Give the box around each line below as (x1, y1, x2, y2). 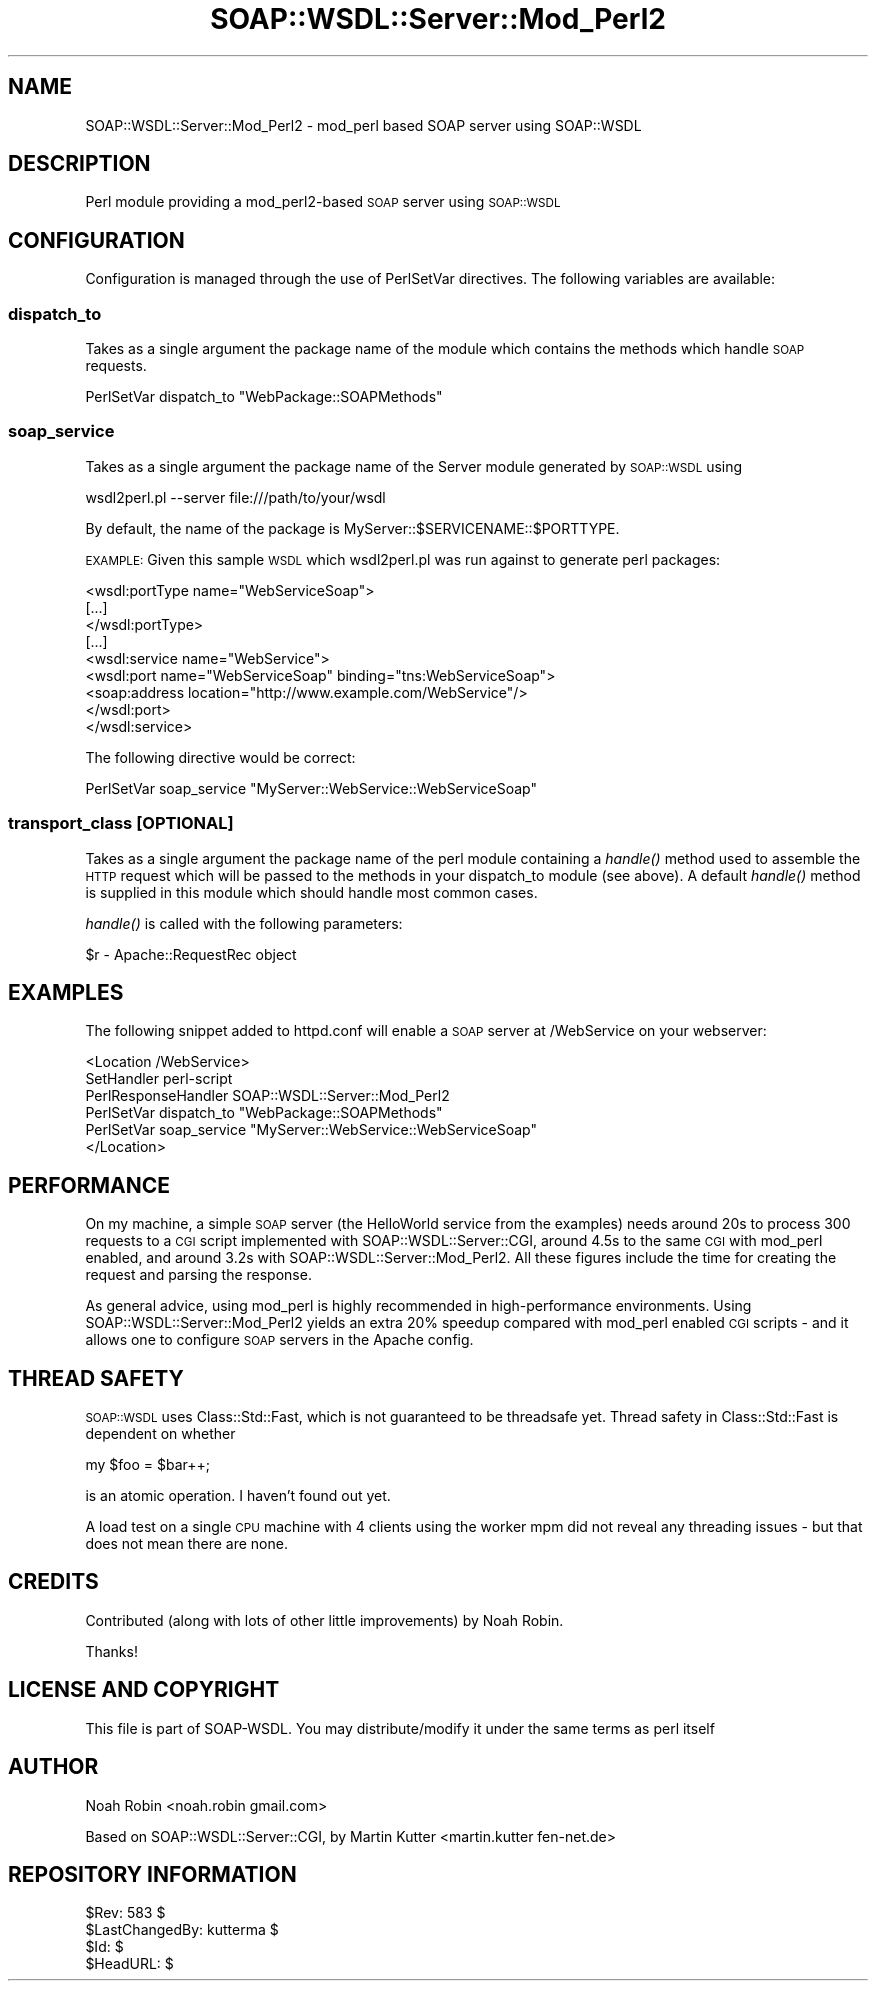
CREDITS (8, 1569, 99, 1595)
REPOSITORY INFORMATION (8, 1862, 297, 1888)
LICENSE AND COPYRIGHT (8, 1677, 280, 1703)
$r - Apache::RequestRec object (85, 945, 297, 963)
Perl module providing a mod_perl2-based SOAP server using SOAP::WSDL (85, 193, 561, 211)
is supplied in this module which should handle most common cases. (85, 883, 538, 901)
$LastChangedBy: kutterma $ (85, 1921, 279, 1939)
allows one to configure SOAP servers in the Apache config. (85, 1331, 474, 1349)
